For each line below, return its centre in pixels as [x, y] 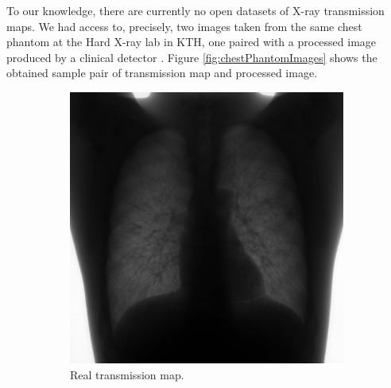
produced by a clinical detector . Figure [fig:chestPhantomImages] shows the [192, 57]
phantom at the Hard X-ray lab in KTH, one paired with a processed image [192, 42]
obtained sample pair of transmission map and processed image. [162, 73]
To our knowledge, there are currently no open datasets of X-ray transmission [195, 10]
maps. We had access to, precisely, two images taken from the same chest [184, 26]
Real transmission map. [127, 374]
